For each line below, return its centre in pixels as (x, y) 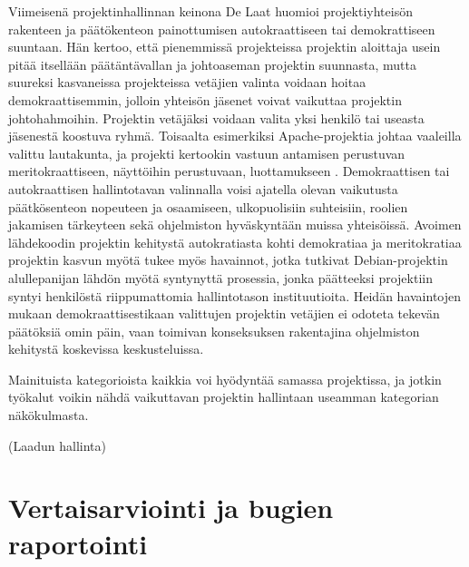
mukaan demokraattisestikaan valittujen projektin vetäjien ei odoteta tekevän (224, 313)
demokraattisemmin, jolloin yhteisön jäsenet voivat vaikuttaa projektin (205, 99)
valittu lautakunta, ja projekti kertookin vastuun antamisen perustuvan (207, 153)
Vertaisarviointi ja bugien (171, 508)
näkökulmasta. (49, 415)
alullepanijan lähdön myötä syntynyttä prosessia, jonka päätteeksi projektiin (220, 277)
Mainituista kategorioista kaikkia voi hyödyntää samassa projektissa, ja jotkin (225, 379)
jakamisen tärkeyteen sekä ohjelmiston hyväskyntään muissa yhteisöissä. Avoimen (235, 225)
